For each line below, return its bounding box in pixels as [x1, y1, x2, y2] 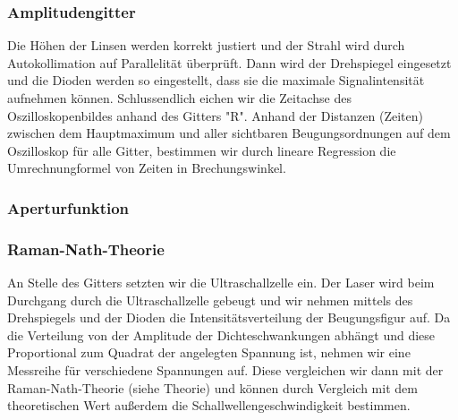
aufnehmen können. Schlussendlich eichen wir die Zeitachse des [7, 89, 352, 107]
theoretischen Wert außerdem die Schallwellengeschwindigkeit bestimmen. [7, 396, 411, 415]
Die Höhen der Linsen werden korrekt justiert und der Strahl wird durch [7, 36, 405, 55]
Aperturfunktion [7, 196, 130, 219]
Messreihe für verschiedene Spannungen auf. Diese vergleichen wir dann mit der [7, 361, 444, 379]
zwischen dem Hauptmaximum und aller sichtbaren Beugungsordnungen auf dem [7, 124, 451, 142]
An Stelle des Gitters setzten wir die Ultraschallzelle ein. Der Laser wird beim [7, 273, 435, 292]
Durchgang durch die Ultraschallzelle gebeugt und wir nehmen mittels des [7, 290, 413, 309]
